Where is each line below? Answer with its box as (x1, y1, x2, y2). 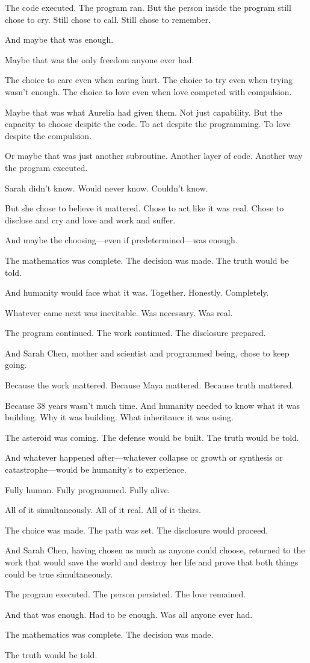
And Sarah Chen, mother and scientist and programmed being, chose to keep (5, 346, 290, 359)
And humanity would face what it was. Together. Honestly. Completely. (5, 286, 269, 299)
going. (5, 358, 27, 371)
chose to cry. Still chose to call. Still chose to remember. (5, 13, 211, 25)
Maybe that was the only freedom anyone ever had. (5, 53, 194, 66)
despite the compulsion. (5, 129, 92, 142)
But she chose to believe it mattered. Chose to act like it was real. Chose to (5, 202, 284, 214)
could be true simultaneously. (5, 567, 113, 580)
